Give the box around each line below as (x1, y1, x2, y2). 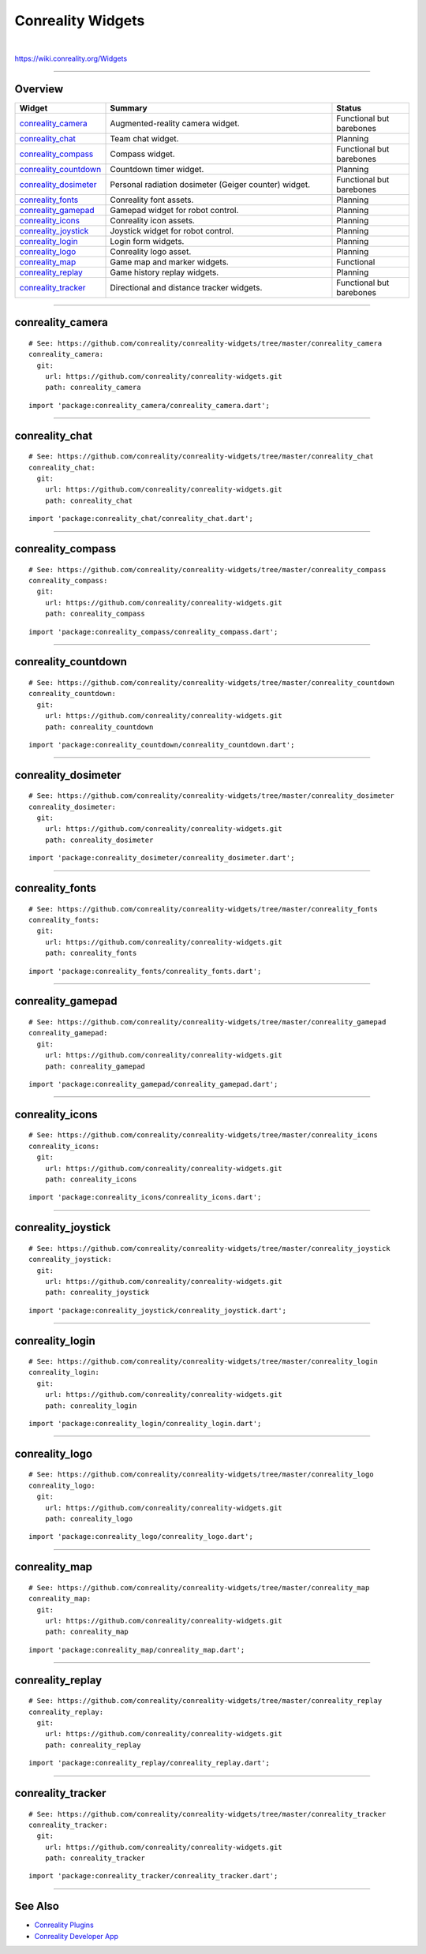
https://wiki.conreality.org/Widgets (14, 54, 128, 63)
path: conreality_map (44, 1627, 129, 1637)
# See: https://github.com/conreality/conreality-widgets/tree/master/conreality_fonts (28, 904, 379, 913)
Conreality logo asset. (110, 245, 192, 256)
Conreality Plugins (34, 1920, 94, 1930)
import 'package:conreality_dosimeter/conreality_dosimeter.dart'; (28, 853, 295, 863)
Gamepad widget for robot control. (110, 204, 239, 215)
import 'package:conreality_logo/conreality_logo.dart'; (28, 1532, 254, 1541)
